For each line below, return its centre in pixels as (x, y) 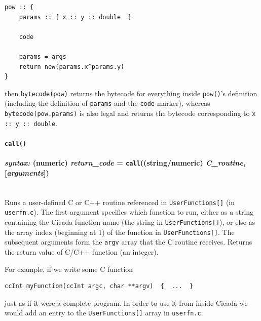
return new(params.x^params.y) (72, 67)
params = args (43, 56)
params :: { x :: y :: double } (75, 17)
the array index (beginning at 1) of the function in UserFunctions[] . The (120, 232)
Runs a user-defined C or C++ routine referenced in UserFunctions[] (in (120, 202)
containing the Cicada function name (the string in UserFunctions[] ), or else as (130, 222)
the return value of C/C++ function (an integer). (82, 251)
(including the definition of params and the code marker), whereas (107, 103)
